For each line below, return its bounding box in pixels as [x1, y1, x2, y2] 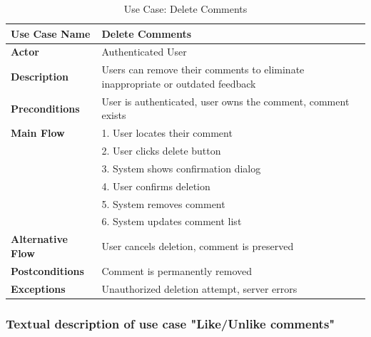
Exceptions [11, 281, 66, 296]
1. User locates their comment [101, 125, 233, 140]
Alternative [11, 232, 68, 247]
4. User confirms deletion [101, 178, 210, 193]
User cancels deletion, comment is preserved [101, 239, 294, 254]
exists [101, 108, 126, 123]
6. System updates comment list [101, 214, 242, 229]
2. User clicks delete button [101, 143, 221, 157]
